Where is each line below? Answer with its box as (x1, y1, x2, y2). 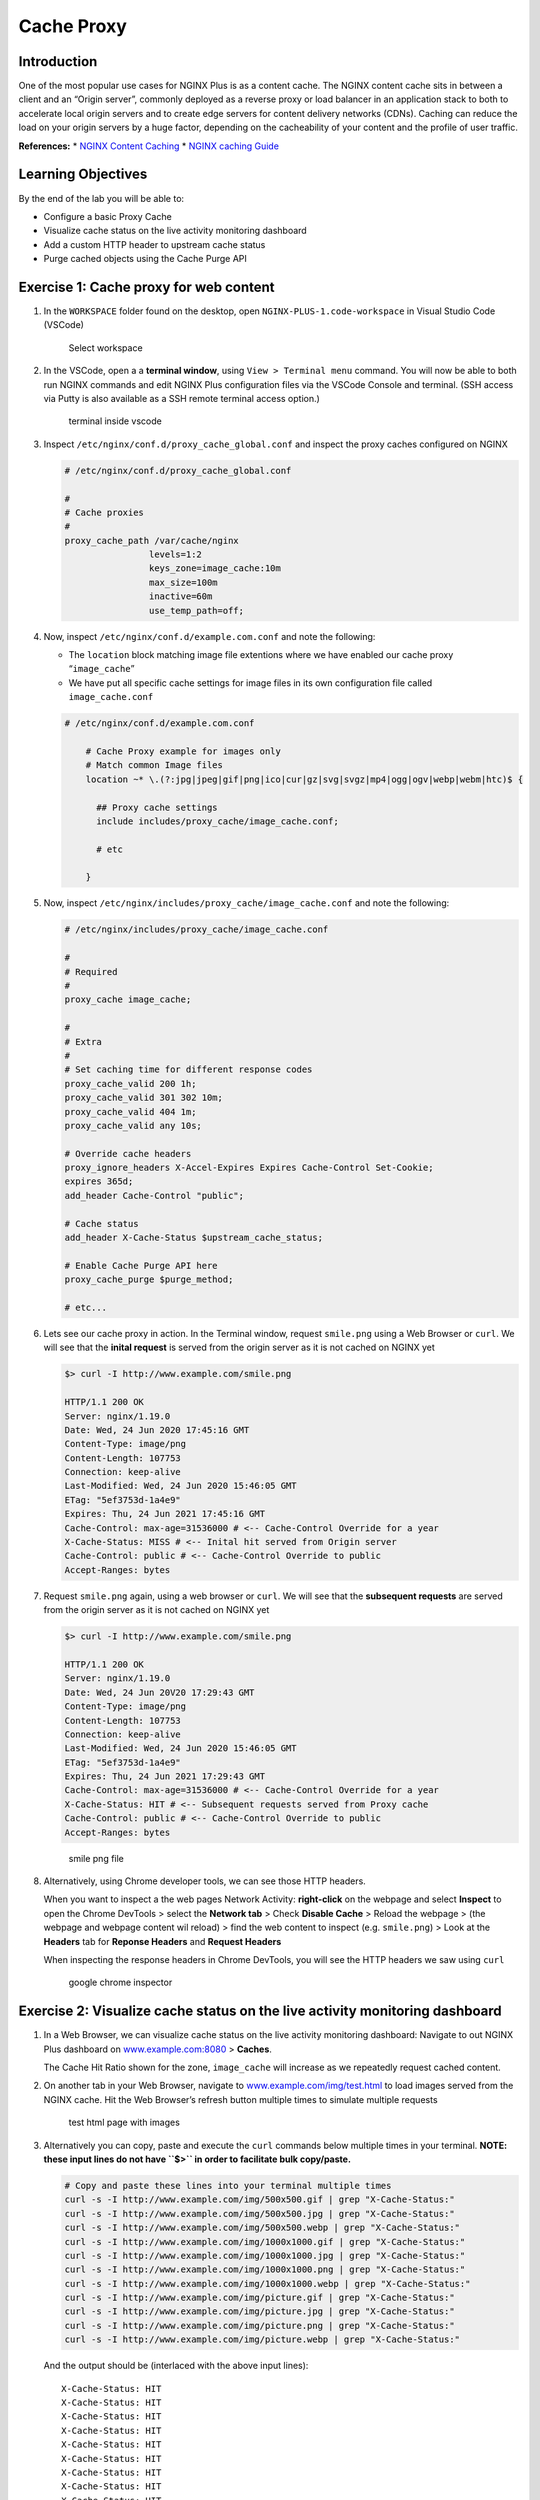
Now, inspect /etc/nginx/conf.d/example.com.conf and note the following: (43, 630, 376, 642)
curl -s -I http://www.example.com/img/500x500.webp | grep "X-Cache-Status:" (64, 2222, 460, 2234)
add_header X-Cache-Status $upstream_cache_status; (64, 1232, 324, 1244)
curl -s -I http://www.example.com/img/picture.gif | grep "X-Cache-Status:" (64, 2292, 455, 2304)
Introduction (18, 53, 98, 70)
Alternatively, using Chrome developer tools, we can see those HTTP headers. (43, 1875, 367, 1887)
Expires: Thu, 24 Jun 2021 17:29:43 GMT (64, 1771, 265, 1782)
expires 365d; (64, 1176, 134, 1187)
